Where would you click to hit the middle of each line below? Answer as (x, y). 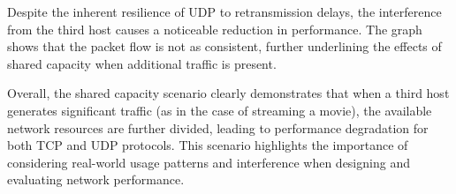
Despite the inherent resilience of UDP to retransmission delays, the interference (224, 11)
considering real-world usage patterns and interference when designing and (209, 162)
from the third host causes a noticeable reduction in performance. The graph (215, 29)
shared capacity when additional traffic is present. (142, 63)
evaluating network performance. (96, 179)
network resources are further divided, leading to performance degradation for (218, 127)
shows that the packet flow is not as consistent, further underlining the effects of (224, 46)
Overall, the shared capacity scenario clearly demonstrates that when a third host (228, 93)
